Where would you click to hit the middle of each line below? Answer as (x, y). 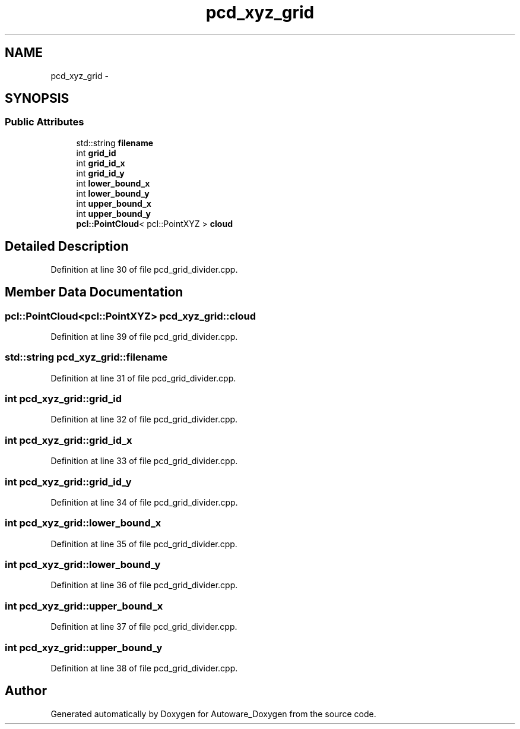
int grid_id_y (100, 173)
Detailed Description (67, 247)
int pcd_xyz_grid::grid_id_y (68, 482)
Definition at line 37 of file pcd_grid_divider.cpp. (144, 627)
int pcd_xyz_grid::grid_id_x (69, 440)
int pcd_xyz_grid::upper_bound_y (84, 647)
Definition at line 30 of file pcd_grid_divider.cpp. (144, 269)
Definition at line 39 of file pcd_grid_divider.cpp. (144, 336)
